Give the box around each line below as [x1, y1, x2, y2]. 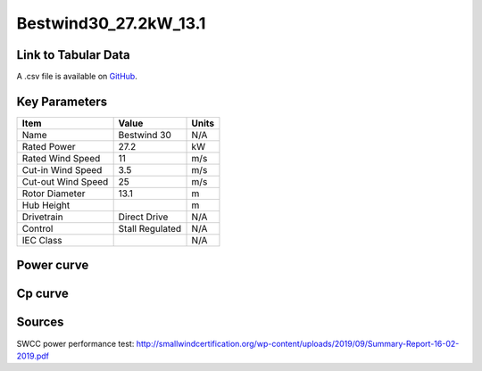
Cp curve [16, 286, 69, 301]
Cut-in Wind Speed [21, 163, 103, 176]
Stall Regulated [118, 222, 182, 235]
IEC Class [21, 234, 62, 246]
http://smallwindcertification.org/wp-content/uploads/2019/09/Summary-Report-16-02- [136, 338, 460, 349]
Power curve [16, 258, 89, 273]
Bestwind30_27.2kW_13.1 [16, 13, 206, 33]
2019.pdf [16, 350, 49, 361]
